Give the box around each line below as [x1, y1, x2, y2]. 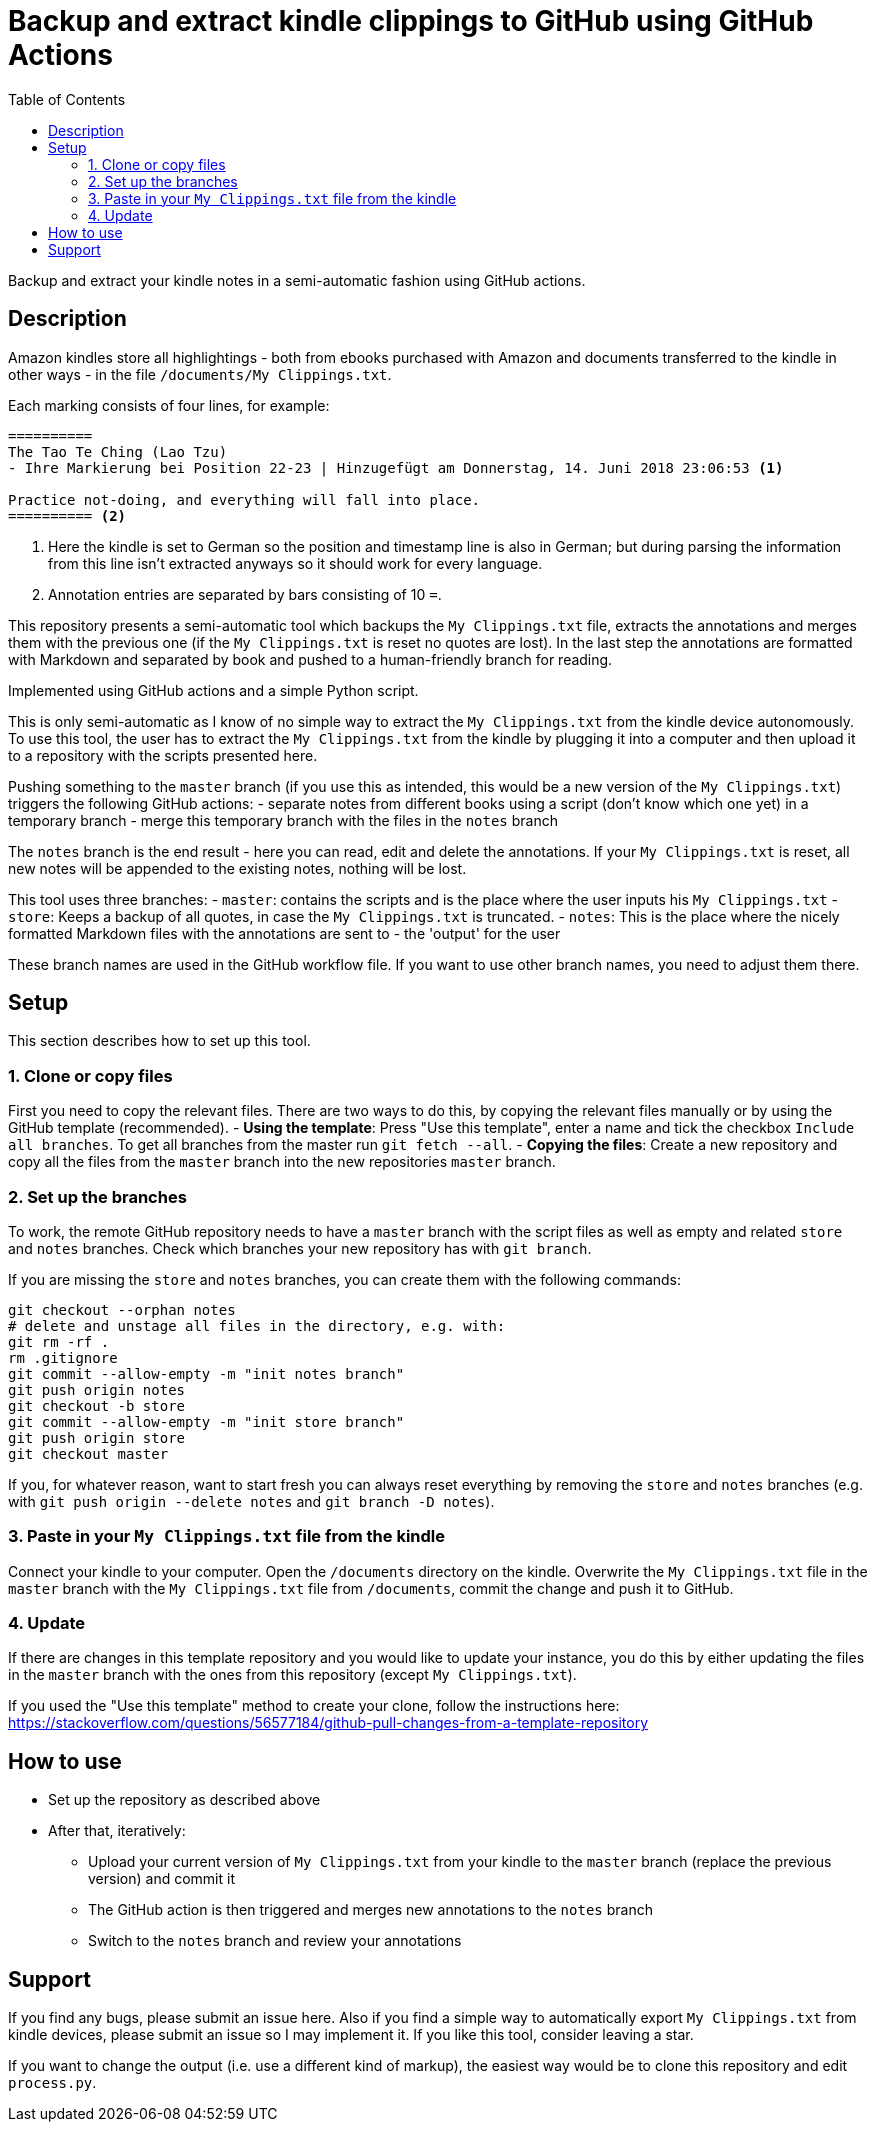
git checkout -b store [8, 1397, 186, 1414]
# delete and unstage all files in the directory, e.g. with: [8, 1317, 506, 1334]
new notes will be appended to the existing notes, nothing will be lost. [8, 859, 467, 877]
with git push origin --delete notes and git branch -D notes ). [8, 1492, 495, 1510]
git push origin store [8, 1429, 186, 1446]
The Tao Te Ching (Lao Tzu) [8, 443, 228, 460]
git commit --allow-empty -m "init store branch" [8, 1413, 405, 1430]
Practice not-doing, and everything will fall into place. [8, 491, 481, 508]
